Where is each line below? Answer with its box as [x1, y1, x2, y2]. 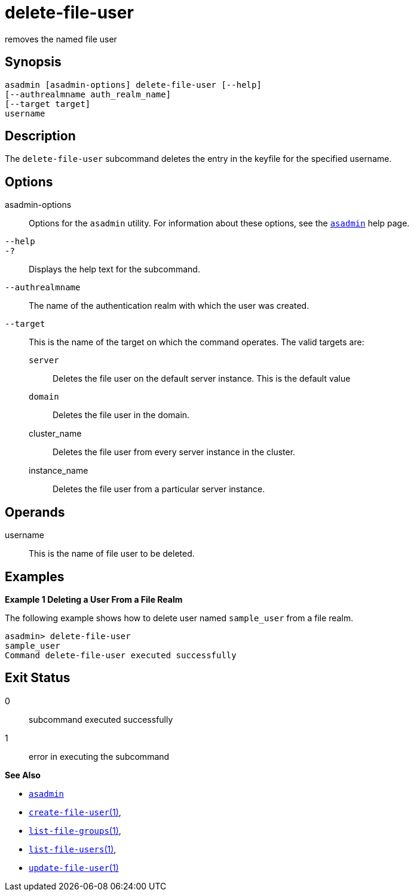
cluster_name [29, 428, 82, 439]
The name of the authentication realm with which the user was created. [29, 300, 309, 311]
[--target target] [5, 99, 91, 109]
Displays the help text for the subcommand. [29, 264, 200, 275]
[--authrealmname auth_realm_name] [5, 89, 171, 99]
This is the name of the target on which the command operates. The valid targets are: [29, 337, 364, 348]
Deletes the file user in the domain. [53, 410, 190, 421]
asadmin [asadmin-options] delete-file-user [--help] [5, 79, 262, 90]
